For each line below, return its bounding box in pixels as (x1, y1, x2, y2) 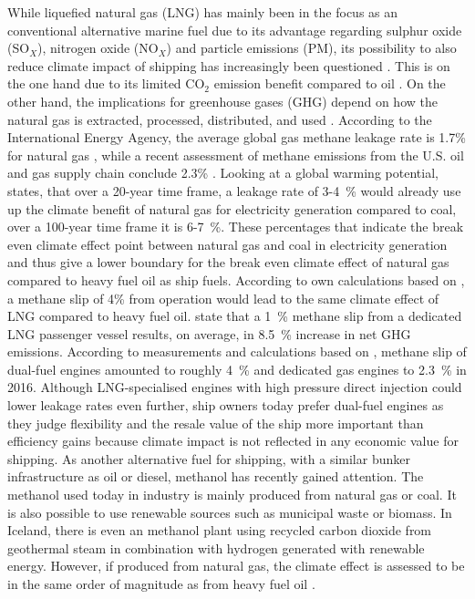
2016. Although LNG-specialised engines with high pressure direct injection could (7, 377, 462, 397)
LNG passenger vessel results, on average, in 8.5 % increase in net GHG (7, 324, 411, 343)
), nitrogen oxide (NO (37, 38, 159, 57)
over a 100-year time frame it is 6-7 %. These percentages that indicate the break (7, 217, 464, 236)
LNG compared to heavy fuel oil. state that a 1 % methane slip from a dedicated (7, 306, 462, 325)
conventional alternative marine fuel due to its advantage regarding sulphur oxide (7, 20, 462, 39)
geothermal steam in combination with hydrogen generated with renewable (7, 538, 425, 557)
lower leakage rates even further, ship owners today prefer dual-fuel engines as (7, 396, 444, 415)
